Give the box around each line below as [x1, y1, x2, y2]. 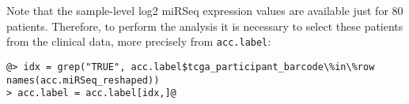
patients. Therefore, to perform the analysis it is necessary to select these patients [6, 17, 403, 34]
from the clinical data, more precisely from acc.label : [6, 33, 271, 50]
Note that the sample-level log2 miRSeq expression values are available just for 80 [6, 2, 403, 18]
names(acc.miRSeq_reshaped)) [6, 74, 160, 86]
